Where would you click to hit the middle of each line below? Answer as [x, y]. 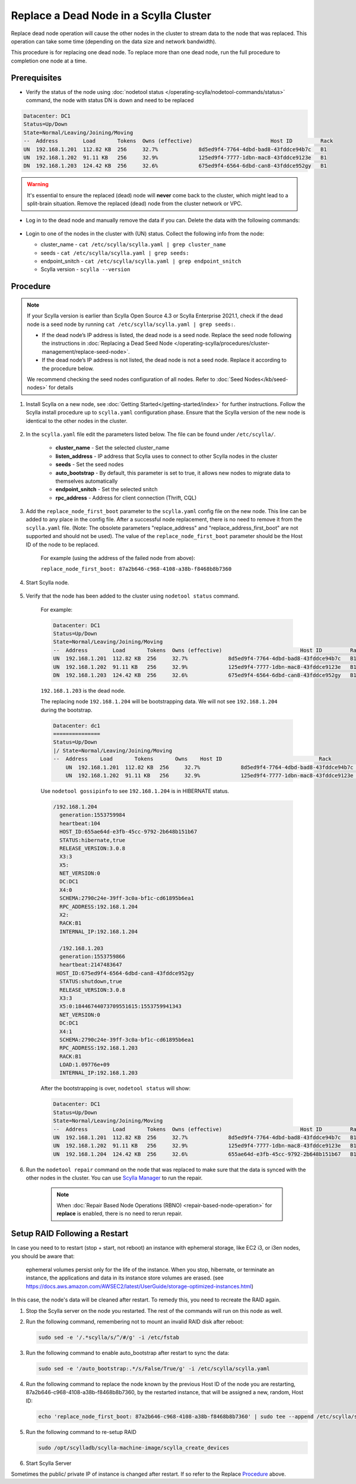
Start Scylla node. [47, 582]
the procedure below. [68, 368]
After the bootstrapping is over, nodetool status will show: [116, 1089]
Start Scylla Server [49, 1463]
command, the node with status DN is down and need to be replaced [110, 100]
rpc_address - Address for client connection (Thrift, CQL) [126, 498]
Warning [38, 184]
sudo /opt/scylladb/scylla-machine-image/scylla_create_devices [134, 1447]
